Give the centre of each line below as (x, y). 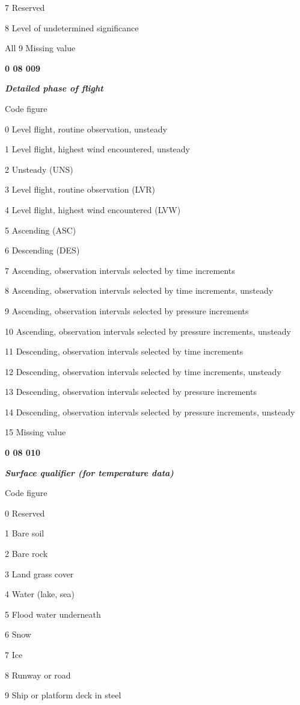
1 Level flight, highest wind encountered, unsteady (98, 149)
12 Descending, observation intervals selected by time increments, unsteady (143, 371)
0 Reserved (25, 513)
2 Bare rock (26, 554)
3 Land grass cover (39, 573)
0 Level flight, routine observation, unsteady (86, 129)
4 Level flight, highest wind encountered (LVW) (93, 209)
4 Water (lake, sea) (40, 594)
